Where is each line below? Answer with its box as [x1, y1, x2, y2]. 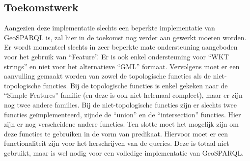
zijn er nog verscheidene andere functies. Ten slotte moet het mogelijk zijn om [4, 119, 239, 129]
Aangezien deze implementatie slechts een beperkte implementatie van [4, 23, 215, 33]
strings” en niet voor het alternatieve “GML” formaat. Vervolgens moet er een [4, 61, 240, 71]
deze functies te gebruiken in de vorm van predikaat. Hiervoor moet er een [4, 128, 228, 138]
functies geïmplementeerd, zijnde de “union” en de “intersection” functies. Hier [4, 109, 241, 119]
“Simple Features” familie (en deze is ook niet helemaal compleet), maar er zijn [4, 90, 243, 100]
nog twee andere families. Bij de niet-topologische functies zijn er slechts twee [4, 99, 237, 109]
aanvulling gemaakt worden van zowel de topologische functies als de [4, 71, 211, 81]
